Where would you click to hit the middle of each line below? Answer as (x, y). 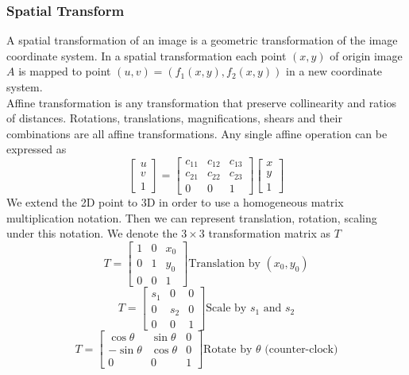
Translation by (224, 263)
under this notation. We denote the (92, 233)
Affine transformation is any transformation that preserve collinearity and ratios (202, 102)
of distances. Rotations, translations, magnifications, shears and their (174, 118)
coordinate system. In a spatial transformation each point (147, 55)
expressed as (37, 149)
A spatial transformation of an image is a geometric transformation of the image (202, 40)
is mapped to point (65, 71)
